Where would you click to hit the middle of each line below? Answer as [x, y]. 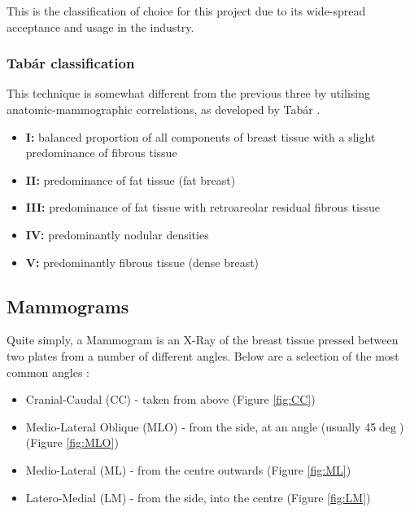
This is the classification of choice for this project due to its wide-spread [186, 11]
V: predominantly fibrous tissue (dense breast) [142, 262]
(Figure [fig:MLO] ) [72, 442]
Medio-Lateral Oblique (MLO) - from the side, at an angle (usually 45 [201, 426]
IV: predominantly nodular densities [117, 234]
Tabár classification [71, 63]
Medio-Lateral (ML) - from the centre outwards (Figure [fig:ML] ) [188, 469]
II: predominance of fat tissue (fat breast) [131, 179]
